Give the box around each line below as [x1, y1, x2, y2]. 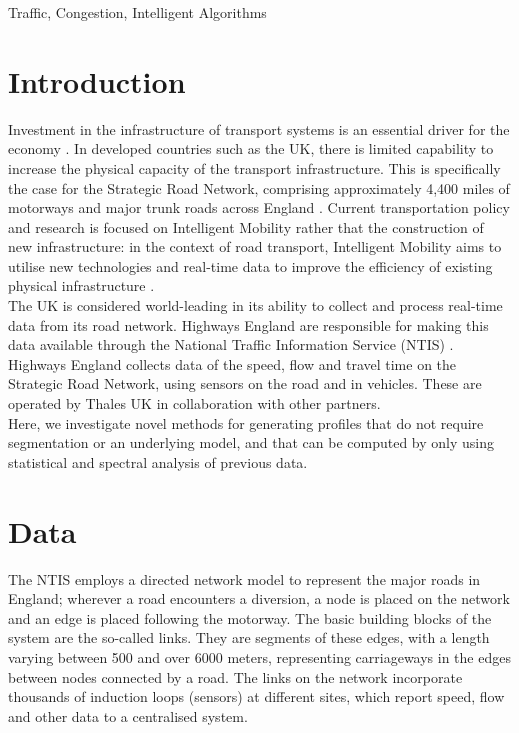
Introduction [8, 60, 186, 101]
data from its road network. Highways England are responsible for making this [8, 314, 489, 335]
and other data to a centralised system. [8, 705, 248, 726]
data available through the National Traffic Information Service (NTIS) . [8, 334, 454, 355]
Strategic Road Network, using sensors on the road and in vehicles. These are [8, 373, 482, 394]
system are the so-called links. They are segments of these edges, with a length [8, 627, 490, 648]
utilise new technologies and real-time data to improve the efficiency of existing [8, 255, 493, 276]
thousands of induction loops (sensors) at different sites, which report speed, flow [8, 686, 505, 707]
